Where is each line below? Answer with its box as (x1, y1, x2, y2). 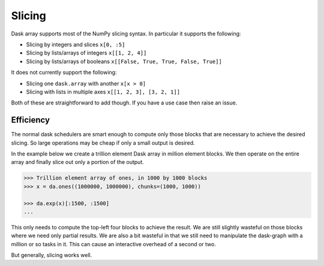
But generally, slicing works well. (11, 252, 92, 259)
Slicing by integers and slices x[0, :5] (26, 41, 125, 48)
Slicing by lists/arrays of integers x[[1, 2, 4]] (26, 49, 147, 56)
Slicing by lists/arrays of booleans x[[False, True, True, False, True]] (26, 58, 222, 65)
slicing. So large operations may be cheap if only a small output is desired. (11, 139, 195, 147)
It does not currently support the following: (11, 69, 117, 76)
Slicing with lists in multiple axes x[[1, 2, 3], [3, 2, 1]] (26, 88, 180, 95)
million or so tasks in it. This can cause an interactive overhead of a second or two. (11, 240, 216, 247)
